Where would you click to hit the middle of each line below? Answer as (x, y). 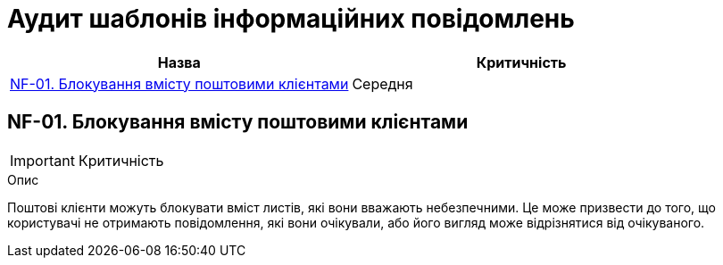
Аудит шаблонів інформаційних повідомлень (291, 19)
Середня (382, 83)
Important (42, 160)
